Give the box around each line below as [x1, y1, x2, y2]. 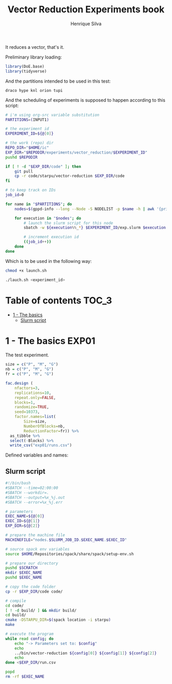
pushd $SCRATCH [5, 565, 38, 571]
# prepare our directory [5, 561, 58, 566]
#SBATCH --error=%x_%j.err [5, 500, 63, 505]
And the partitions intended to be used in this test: [5, 78, 111, 84]
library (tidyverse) [5, 68, 47, 74]
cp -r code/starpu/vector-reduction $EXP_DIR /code [14, 174, 125, 179]
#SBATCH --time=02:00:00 [5, 485, 58, 490]
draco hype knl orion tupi [5, 88, 63, 93]
